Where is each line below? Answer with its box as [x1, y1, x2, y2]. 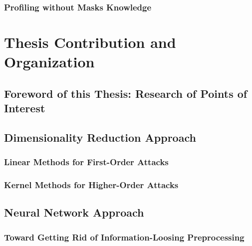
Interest [4, 100, 45, 116]
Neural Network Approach [4, 205, 144, 220]
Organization [4, 51, 95, 72]
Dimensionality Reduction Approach [4, 129, 196, 145]
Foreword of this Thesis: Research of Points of [4, 85, 248, 101]
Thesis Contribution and [4, 32, 176, 52]
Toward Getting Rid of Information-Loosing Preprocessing [4, 231, 245, 243]
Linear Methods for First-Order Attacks [4, 156, 169, 168]
